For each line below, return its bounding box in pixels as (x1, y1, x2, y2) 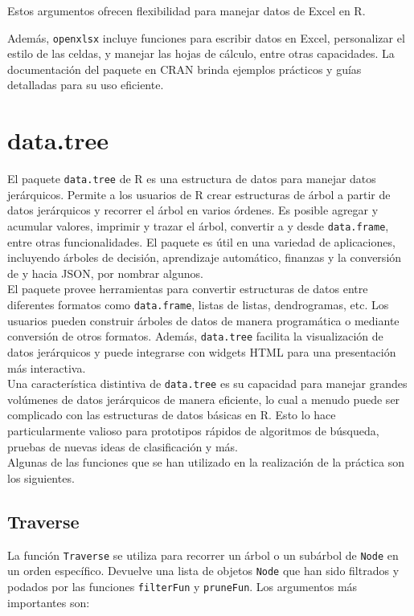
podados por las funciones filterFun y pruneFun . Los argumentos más (7, 577, 358, 594)
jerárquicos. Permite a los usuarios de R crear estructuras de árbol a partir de (7, 186, 391, 202)
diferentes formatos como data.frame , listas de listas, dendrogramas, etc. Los (7, 296, 389, 313)
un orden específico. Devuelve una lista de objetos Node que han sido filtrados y (7, 562, 400, 579)
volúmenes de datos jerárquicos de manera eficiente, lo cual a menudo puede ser (7, 390, 400, 407)
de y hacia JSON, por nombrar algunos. (7, 264, 203, 281)
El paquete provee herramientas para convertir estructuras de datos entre (7, 280, 368, 297)
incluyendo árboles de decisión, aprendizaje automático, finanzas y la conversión (7, 249, 402, 266)
